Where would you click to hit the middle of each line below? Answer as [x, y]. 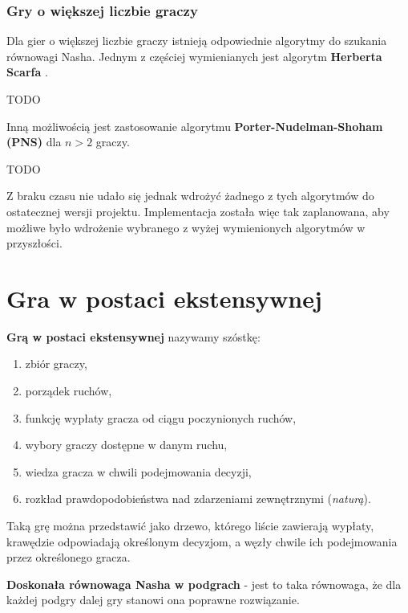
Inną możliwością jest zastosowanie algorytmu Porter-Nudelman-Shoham [195, 126]
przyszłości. [34, 243]
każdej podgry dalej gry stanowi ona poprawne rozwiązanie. [153, 600]
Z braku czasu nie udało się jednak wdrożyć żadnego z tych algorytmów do [190, 196]
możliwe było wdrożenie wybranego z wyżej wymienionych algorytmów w [186, 227]
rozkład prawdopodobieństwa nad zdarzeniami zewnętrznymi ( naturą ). [198, 499]
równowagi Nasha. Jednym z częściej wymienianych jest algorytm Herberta [194, 56]
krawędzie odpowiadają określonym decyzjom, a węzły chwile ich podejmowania [202, 541]
